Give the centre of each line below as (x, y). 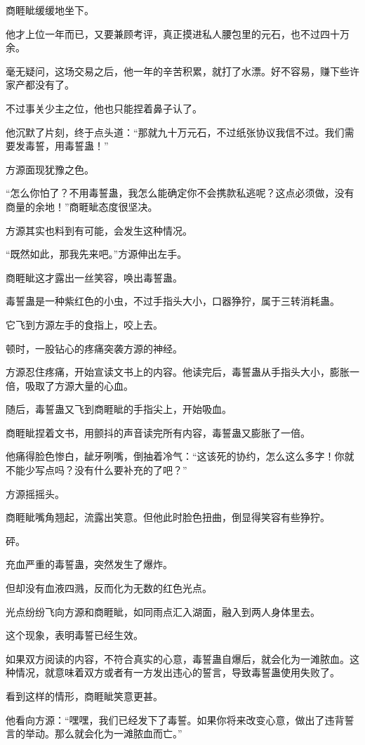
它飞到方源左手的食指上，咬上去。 (84, 324)
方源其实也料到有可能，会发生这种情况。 (99, 230)
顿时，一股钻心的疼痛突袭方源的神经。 (94, 348)
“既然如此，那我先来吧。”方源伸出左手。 (97, 254)
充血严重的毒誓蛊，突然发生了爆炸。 (89, 564)
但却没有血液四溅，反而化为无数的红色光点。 (109, 588)
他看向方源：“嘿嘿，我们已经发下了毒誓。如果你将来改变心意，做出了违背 (175, 719)
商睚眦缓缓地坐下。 (50, 10)
